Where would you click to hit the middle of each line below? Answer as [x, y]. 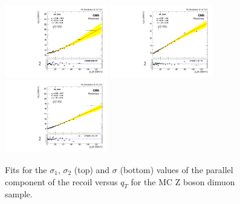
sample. [19, 194]
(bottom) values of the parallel [177, 169]
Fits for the [26, 169]
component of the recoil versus [61, 181]
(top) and [92, 169]
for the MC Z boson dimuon [183, 181]
